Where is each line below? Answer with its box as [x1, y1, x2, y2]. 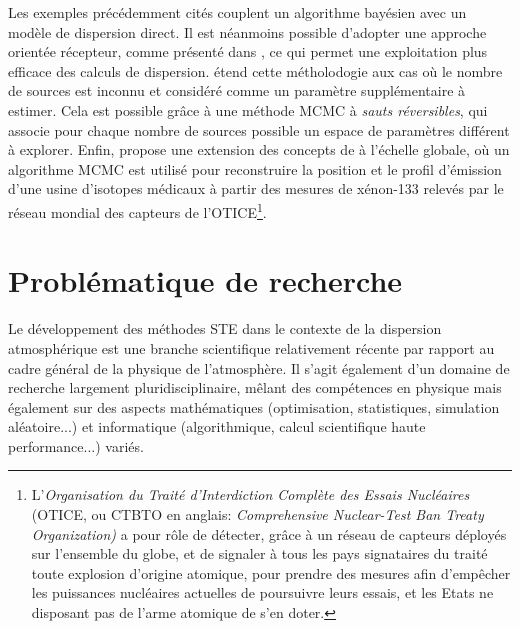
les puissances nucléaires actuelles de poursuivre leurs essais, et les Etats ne [31, 582, 494, 603]
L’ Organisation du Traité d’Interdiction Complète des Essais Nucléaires [31, 484, 470, 505]
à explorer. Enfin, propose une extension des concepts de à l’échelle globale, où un [8, 139, 510, 160]
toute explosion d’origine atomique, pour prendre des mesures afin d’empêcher [31, 562, 511, 583]
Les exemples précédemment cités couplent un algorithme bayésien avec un [8, 2, 467, 22]
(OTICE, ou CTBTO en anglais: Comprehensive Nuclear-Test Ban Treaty [31, 504, 484, 525]
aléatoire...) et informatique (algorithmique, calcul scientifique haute [8, 416, 426, 437]
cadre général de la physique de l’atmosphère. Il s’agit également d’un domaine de [8, 357, 510, 378]
